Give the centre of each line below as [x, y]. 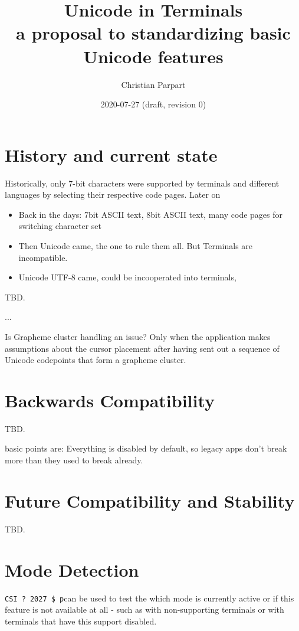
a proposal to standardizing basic [153, 33]
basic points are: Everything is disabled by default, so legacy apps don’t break [146, 448]
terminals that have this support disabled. [81, 621]
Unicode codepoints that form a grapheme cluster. [96, 360]
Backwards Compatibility [110, 400]
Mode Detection [72, 569]
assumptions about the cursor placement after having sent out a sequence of [142, 348]
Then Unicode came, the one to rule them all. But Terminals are [136, 246]
